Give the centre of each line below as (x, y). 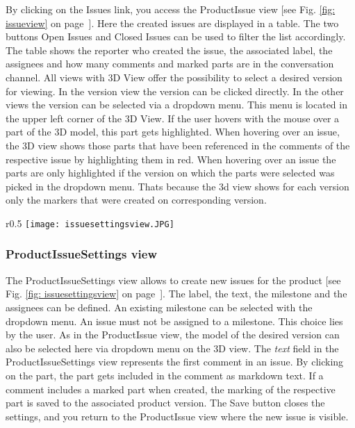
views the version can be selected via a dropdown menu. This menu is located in (176, 105)
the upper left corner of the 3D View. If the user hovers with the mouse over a (173, 118)
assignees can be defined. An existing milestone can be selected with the (159, 307)
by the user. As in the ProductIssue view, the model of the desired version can (173, 335)
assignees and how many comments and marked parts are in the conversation (170, 64)
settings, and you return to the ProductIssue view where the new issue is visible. (177, 416)
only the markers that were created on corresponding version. (136, 200)
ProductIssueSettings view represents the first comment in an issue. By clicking (175, 362)
